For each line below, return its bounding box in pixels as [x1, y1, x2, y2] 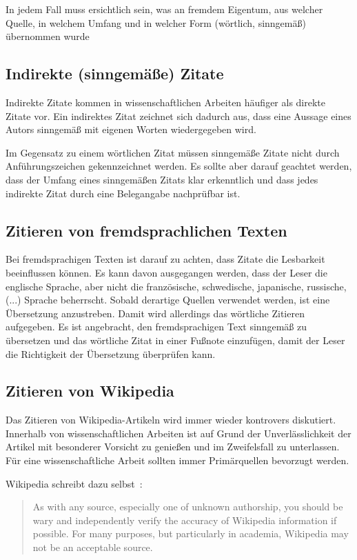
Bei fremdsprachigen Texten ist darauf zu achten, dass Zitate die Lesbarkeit [6, 252, 325, 266]
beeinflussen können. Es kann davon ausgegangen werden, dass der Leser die [6, 265, 327, 279]
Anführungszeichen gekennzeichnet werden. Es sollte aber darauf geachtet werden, [6, 159, 352, 173]
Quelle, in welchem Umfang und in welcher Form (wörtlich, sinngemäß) [6, 15, 306, 30]
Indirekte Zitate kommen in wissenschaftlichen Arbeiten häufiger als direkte [6, 94, 326, 109]
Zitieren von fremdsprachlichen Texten [6, 219, 287, 241]
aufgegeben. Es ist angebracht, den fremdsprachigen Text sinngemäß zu [6, 319, 307, 334]
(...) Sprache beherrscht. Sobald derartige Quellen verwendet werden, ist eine [6, 292, 330, 307]
